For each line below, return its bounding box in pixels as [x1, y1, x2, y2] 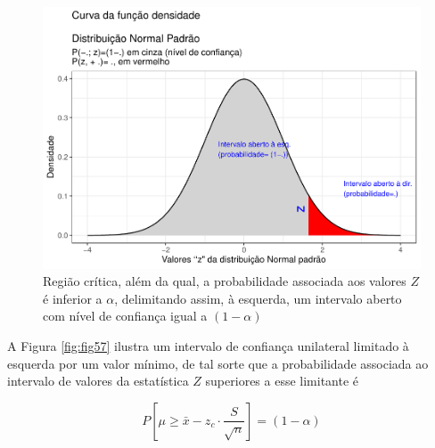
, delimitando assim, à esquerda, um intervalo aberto [114, 289, 402, 307]
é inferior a [43, 289, 103, 307]
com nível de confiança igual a [43, 306, 208, 325]
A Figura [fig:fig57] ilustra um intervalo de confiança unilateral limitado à [7, 336, 409, 354]
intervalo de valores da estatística [7, 371, 189, 390]
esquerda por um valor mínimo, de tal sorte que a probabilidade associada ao [7, 354, 429, 372]
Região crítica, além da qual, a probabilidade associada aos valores [43, 272, 406, 290]
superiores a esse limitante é [205, 371, 359, 390]
